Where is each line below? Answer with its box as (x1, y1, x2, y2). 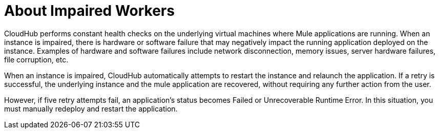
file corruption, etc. (4, 55, 69, 64)
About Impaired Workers (4, 2, 175, 19)
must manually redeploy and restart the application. (4, 104, 178, 113)
